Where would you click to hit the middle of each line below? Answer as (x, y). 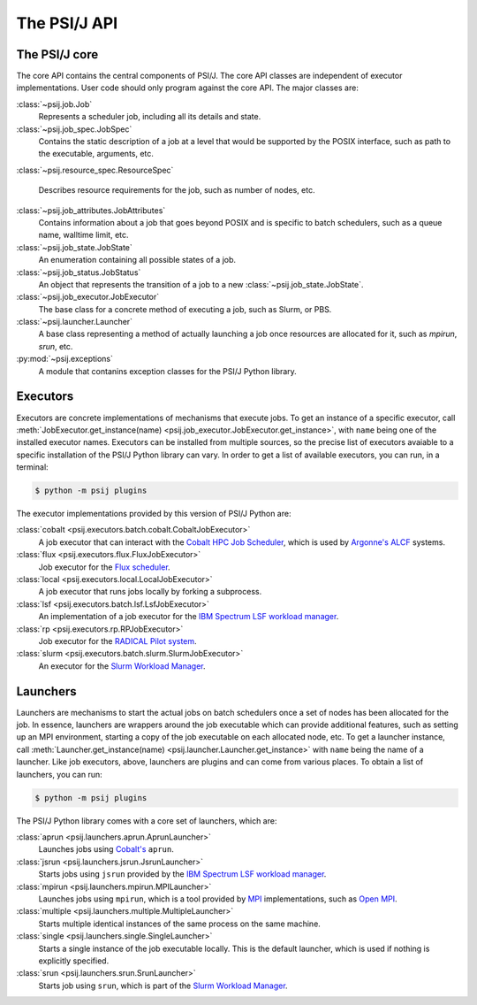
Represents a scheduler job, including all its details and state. (150, 117)
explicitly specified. (74, 961)
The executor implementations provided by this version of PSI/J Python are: (154, 514)
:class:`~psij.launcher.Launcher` (74, 322)
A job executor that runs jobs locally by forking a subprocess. (150, 592)
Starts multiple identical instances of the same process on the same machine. (180, 924)
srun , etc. (56, 346)
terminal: (32, 467)
